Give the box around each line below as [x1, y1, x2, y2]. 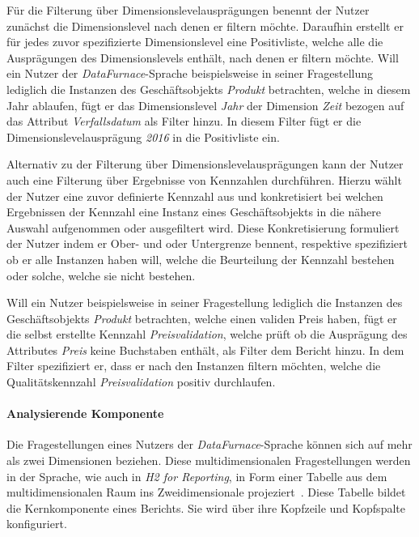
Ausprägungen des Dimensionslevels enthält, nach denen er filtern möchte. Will [6, 49, 399, 66]
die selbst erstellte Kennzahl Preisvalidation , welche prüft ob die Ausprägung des [6, 326, 408, 343]
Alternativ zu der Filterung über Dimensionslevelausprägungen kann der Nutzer [6, 156, 404, 173]
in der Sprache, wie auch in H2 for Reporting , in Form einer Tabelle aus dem [6, 467, 387, 484]
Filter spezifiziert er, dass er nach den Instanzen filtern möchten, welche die [6, 357, 381, 374]
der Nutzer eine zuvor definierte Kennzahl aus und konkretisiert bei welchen [6, 187, 383, 204]
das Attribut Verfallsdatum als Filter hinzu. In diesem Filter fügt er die [6, 113, 362, 130]
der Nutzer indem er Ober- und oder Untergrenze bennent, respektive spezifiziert [6, 235, 408, 252]
